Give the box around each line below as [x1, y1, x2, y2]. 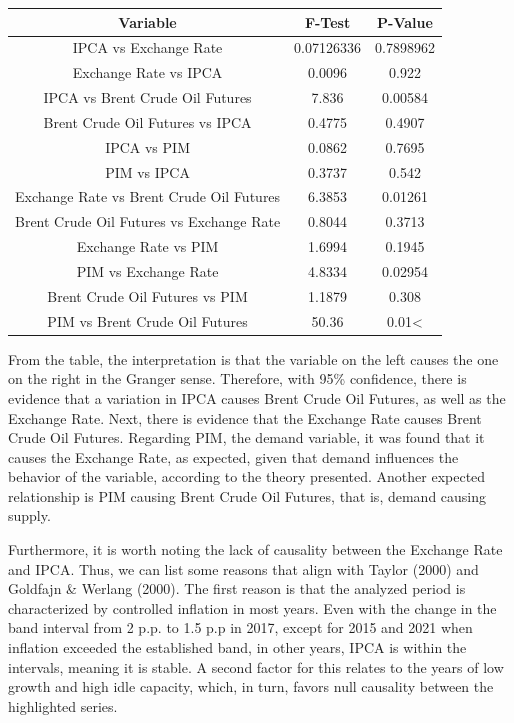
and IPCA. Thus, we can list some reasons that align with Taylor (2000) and [8, 558, 479, 579]
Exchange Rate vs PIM [76, 236, 219, 257]
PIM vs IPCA [105, 161, 190, 182]
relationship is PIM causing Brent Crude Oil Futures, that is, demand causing [8, 485, 487, 506]
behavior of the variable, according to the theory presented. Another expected [8, 466, 486, 487]
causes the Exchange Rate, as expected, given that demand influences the [8, 446, 459, 467]
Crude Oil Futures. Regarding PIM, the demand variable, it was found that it [8, 427, 485, 448]
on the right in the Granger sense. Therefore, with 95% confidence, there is [8, 368, 467, 389]
